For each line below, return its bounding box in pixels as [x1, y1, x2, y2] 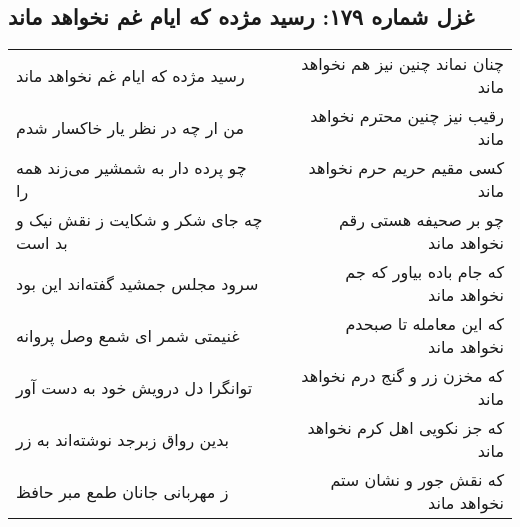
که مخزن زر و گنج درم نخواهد [301, 364, 504, 388]
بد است [16, 231, 68, 255]
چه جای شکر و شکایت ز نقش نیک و [16, 208, 263, 232]
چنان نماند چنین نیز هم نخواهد [301, 52, 504, 76]
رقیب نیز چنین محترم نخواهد [310, 104, 504, 128]
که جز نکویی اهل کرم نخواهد [307, 416, 504, 440]
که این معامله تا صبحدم [345, 312, 504, 336]
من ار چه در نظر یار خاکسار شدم [16, 115, 244, 139]
